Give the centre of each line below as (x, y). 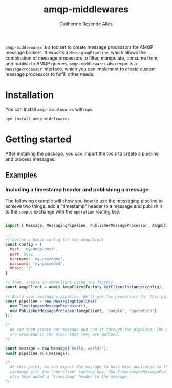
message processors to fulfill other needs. (50, 74)
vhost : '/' (21, 268)
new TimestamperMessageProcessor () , (49, 306)
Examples (21, 175)
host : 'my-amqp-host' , (34, 249)
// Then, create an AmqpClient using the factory (59, 283)
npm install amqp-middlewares (38, 119)
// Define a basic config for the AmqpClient (55, 240)
